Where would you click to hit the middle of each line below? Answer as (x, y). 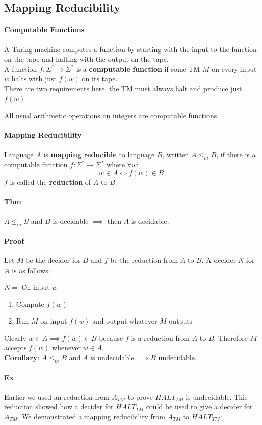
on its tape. (100, 78)
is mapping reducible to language (99, 154)
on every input (234, 68)
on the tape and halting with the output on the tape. (86, 59)
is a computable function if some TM (138, 68)
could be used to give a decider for (199, 407)
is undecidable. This (217, 396)
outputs (181, 321)
